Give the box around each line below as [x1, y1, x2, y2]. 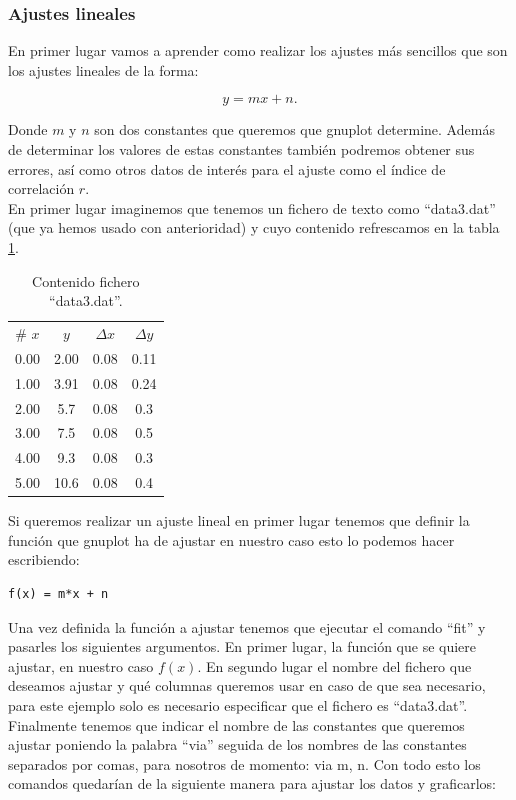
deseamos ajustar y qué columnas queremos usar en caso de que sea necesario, [8, 675, 486, 696]
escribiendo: [8, 549, 80, 570]
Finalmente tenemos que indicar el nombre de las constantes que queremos [8, 714, 465, 735]
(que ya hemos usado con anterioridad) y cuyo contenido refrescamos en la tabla [8, 217, 500, 238]
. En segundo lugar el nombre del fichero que [197, 655, 472, 676]
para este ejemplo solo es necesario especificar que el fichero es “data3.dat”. [8, 694, 468, 715]
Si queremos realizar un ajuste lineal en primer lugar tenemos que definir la [8, 510, 470, 531]
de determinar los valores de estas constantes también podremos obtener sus [8, 139, 475, 159]
